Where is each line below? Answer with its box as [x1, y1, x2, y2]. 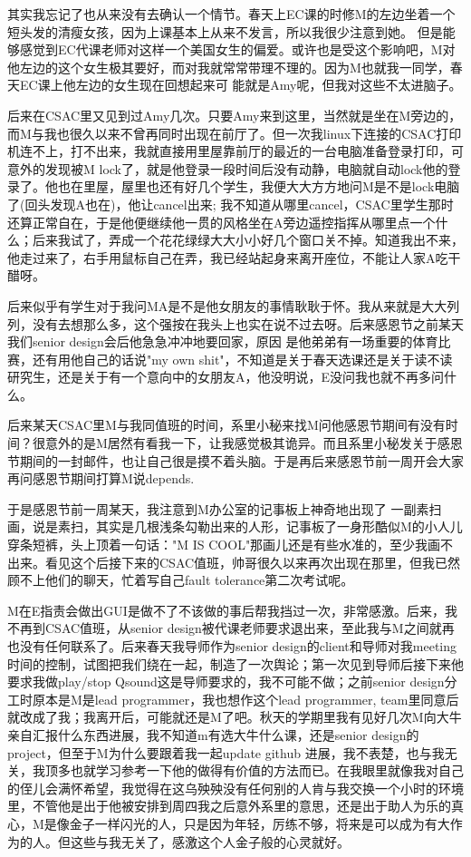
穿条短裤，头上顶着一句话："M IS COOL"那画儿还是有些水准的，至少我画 [7, 535, 441, 554]
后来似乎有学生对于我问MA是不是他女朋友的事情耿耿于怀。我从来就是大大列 [7, 296, 460, 315]
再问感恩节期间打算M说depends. [7, 469, 195, 488]
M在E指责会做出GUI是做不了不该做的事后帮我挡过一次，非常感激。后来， [7, 600, 445, 619]
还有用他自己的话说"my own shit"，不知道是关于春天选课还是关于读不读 [32, 349, 453, 368]
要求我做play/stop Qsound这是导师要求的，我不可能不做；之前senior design [7, 672, 445, 691]
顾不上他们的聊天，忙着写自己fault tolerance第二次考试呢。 [7, 570, 354, 589]
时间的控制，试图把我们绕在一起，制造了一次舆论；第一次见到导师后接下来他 [7, 654, 464, 673]
